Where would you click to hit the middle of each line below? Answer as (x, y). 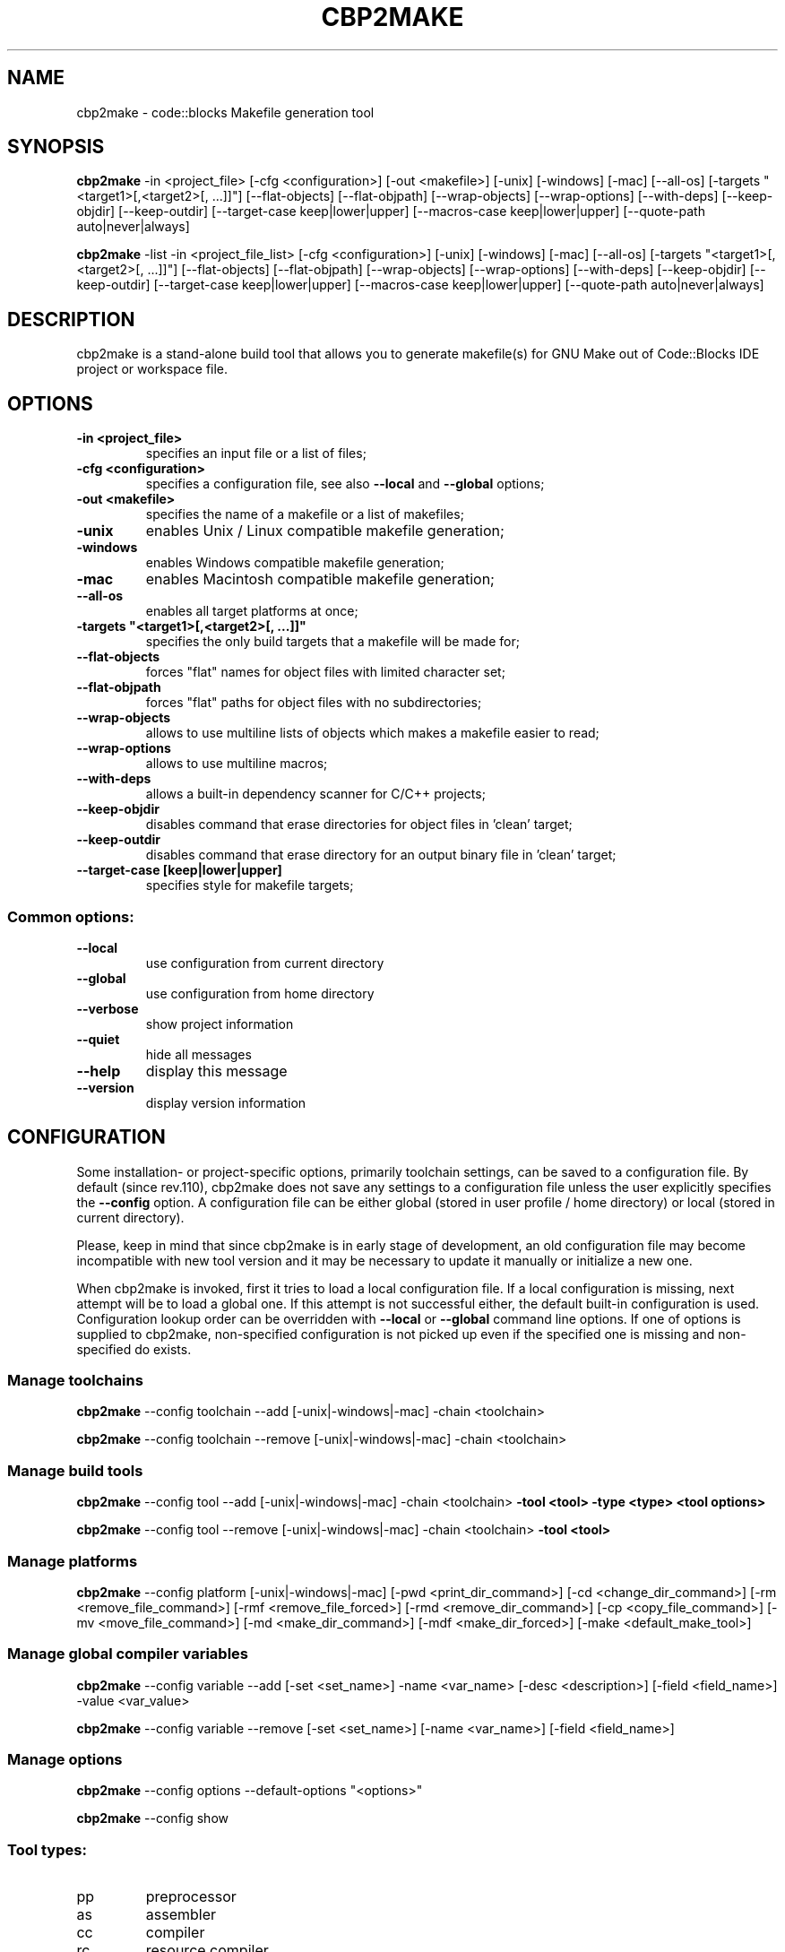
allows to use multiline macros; (237, 764)
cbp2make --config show (152, 1818)
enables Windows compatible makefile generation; (295, 563)
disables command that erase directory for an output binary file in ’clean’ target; (381, 855)
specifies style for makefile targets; (250, 885)
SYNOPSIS (56, 147)
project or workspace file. (152, 369)
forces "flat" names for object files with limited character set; (325, 672)
